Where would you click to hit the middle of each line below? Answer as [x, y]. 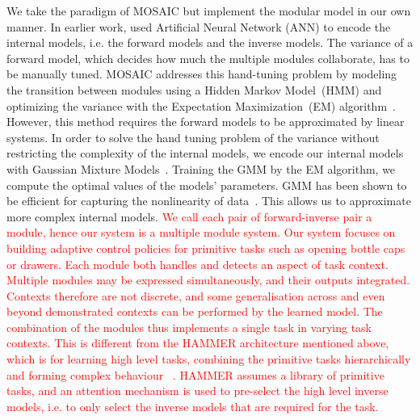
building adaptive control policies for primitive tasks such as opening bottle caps [206, 248]
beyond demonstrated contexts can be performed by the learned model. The [195, 311]
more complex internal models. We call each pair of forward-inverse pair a [189, 216]
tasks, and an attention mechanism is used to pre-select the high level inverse [197, 391]
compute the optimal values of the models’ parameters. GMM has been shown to [207, 185]
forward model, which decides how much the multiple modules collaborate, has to [208, 58]
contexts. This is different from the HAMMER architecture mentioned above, [198, 343]
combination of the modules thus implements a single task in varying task [189, 327]
